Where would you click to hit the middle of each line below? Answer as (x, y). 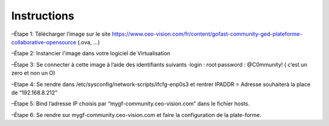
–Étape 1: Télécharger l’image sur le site (61, 34)
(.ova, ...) (89, 42)
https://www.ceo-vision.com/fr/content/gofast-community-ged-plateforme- (207, 34)
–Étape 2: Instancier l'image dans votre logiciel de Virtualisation (91, 53)
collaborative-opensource (44, 42)
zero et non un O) (33, 73)
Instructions (43, 16)
